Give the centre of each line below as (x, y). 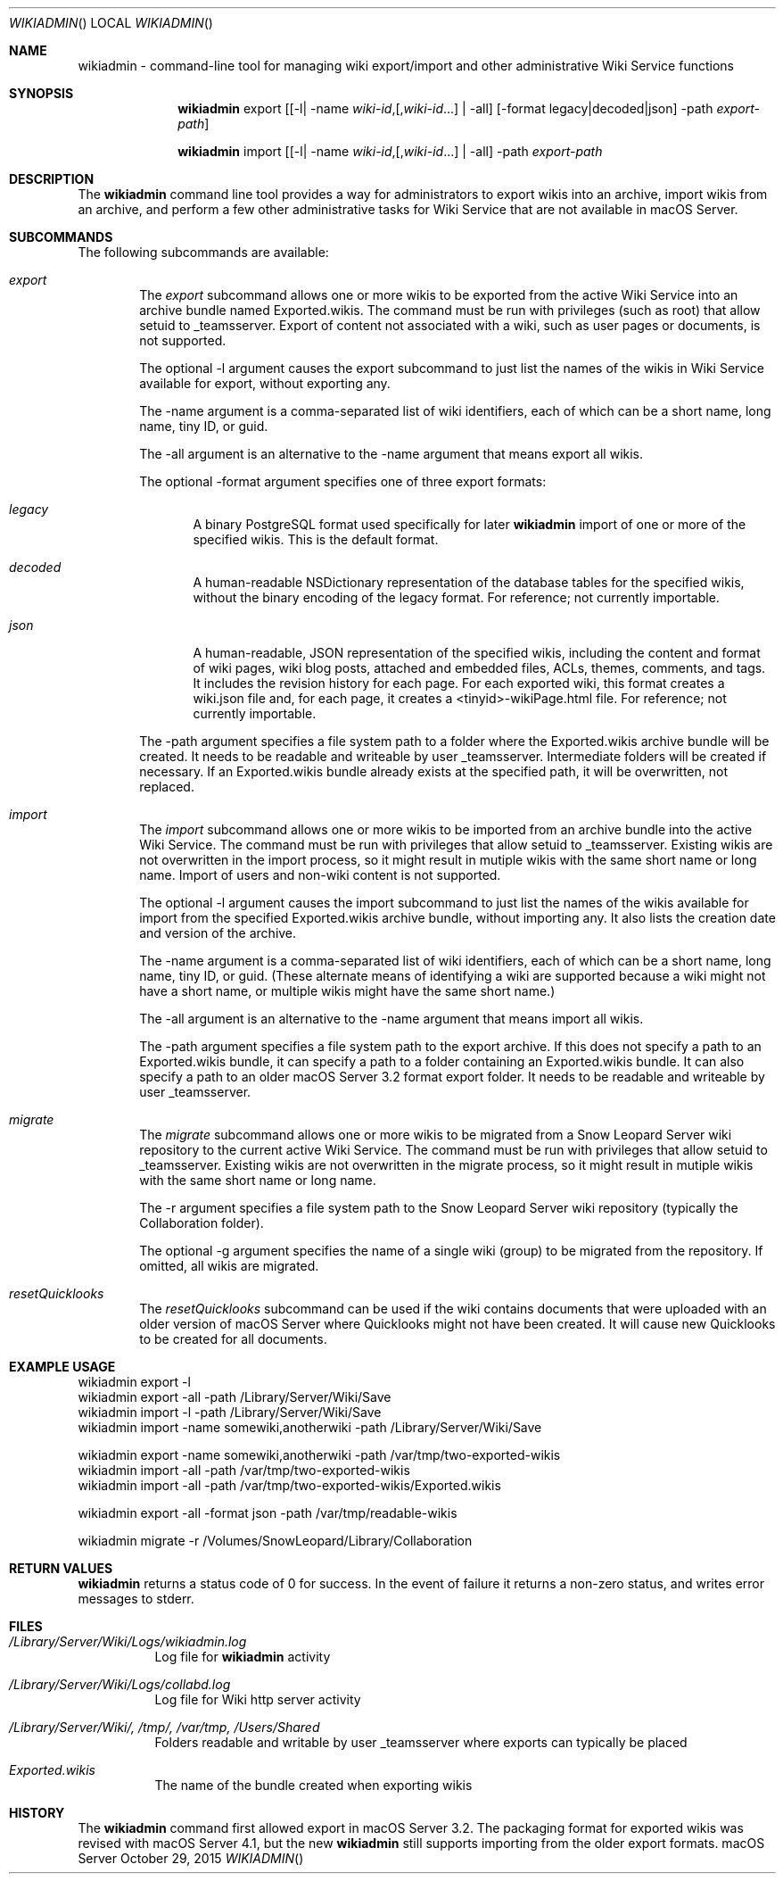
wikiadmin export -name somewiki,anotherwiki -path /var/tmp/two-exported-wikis (319, 1455)
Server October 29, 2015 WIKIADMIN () (191, 1858)
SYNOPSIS (41, 93)
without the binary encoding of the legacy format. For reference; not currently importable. (456, 597)
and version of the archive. (218, 933)
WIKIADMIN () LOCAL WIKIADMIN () (111, 23)
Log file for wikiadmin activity (243, 1657)
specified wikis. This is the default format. (316, 539)
